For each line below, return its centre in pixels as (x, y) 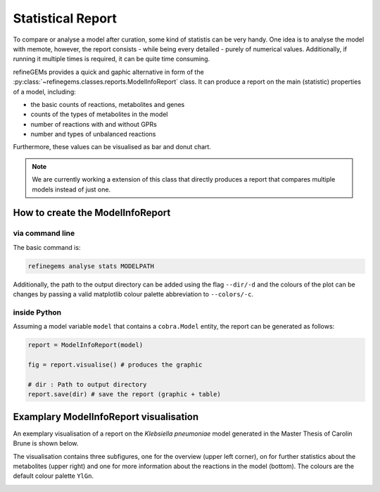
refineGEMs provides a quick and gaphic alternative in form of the (108, 72)
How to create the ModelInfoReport (92, 213)
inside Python (37, 312)
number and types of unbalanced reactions (93, 134)
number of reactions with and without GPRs (94, 124)
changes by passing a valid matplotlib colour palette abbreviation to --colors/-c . (133, 294)
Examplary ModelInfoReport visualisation (106, 416)
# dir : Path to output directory (87, 384)
